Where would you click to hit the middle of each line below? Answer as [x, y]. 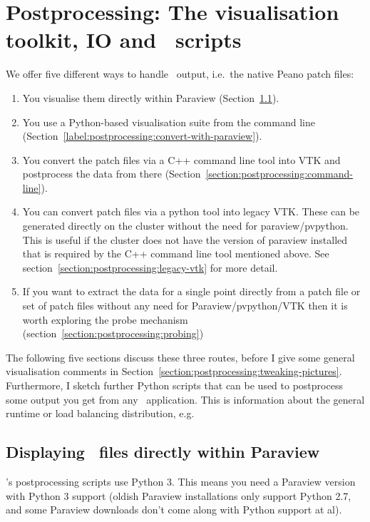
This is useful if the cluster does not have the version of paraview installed [185, 239]
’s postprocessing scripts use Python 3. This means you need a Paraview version [181, 481]
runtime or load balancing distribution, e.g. [100, 413]
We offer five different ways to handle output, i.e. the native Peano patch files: [180, 74]
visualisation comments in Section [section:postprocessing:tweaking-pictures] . [174, 371]
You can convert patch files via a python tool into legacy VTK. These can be [191, 211]
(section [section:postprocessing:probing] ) [113, 333]
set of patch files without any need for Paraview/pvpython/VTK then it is [185, 306]
